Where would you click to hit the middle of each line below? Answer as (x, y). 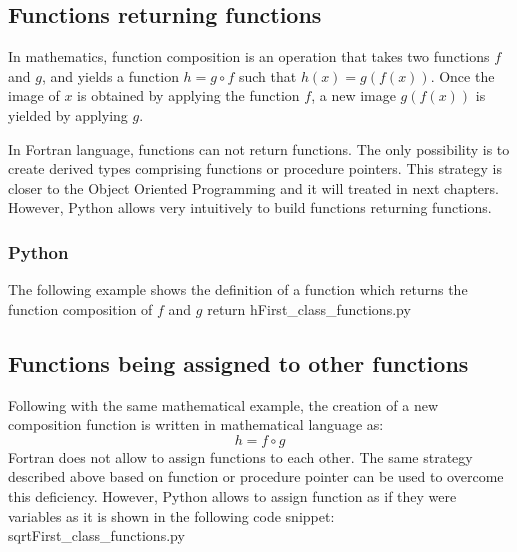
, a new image (353, 95)
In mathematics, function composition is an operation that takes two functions (249, 56)
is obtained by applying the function (188, 95)
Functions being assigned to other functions (238, 362)
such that (267, 75)
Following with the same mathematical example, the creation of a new (223, 404)
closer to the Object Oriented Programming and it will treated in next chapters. (253, 187)
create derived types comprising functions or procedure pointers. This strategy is (255, 168)
